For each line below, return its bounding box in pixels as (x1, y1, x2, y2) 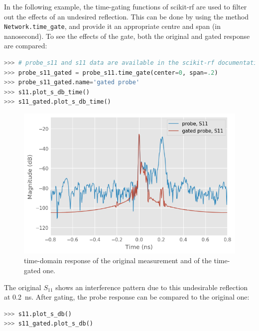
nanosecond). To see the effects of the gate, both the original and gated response (4, 30, 250, 41)
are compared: (4, 40, 47, 51)
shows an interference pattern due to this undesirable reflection (55, 282, 248, 292)
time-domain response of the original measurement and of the (24, 255, 212, 266)
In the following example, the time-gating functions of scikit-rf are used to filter (4, 1, 247, 11)
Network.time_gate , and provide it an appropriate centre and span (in (4, 21, 221, 31)
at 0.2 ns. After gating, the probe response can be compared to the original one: (4, 292, 250, 302)
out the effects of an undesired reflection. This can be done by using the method (4, 11, 249, 21)
